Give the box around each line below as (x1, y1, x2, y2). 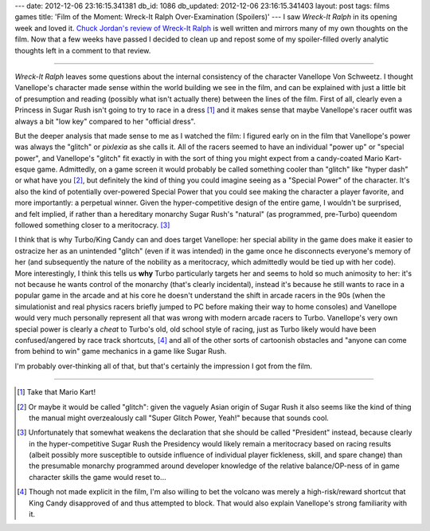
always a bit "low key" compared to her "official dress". (14, 116, 196, 126)
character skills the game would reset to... (29, 472, 166, 482)
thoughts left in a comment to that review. (14, 45, 151, 55)
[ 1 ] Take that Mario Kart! (17, 387, 96, 397)
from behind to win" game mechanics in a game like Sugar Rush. (14, 347, 227, 356)
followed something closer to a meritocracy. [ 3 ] (14, 220, 170, 230)
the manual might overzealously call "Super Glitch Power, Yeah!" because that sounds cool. (29, 413, 330, 423)
